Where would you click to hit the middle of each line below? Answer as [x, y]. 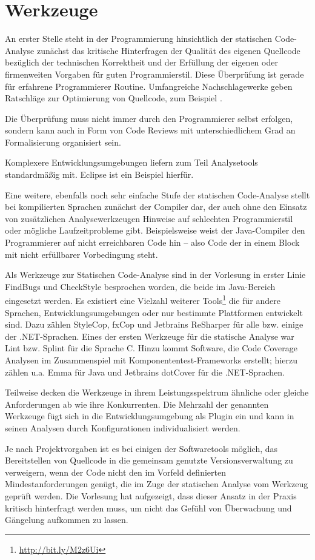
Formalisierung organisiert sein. [63, 142]
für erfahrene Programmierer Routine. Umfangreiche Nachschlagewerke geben [149, 86]
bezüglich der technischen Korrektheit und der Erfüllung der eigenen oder [141, 62]
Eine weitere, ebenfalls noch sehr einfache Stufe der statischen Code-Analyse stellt [157, 194]
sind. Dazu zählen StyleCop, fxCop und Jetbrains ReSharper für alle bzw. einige [154, 324]
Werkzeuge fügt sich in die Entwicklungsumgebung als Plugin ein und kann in [150, 416]
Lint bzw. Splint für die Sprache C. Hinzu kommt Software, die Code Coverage [151, 348]
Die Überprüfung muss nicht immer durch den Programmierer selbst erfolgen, [149, 118]
